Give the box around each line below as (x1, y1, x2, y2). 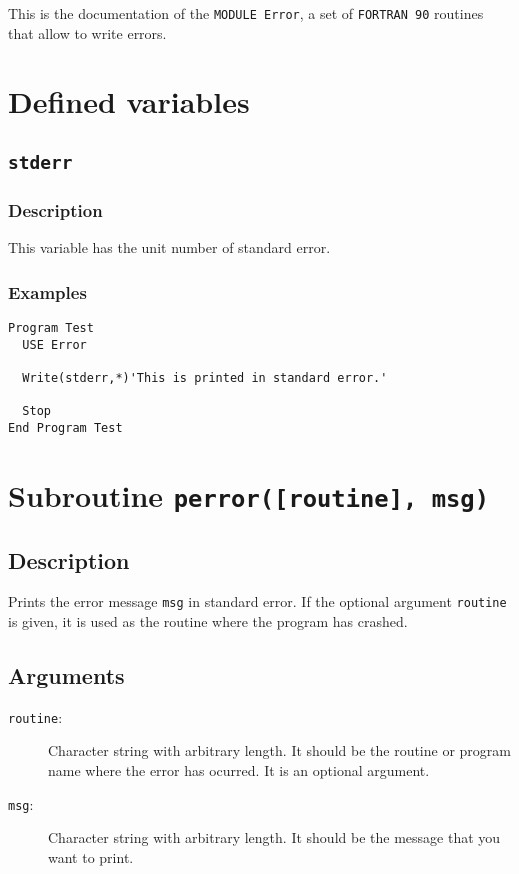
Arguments (8, 659, 125, 690)
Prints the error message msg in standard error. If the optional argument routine (8, 591, 507, 612)
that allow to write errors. (8, 22, 167, 43)
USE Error (22, 337, 87, 352)
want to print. (48, 846, 134, 867)
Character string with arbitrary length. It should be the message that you (48, 827, 501, 848)
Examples (8, 279, 87, 304)
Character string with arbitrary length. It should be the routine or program (48, 740, 511, 761)
